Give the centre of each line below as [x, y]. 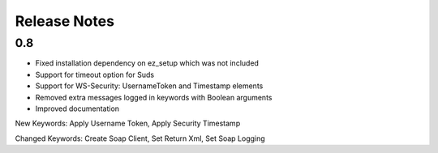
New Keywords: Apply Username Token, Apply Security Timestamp [128, 123]
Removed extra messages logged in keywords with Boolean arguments [154, 97]
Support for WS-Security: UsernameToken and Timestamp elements [149, 86]
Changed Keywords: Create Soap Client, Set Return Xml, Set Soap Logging [140, 138]
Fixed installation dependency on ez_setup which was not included [147, 63]
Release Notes [65, 21]
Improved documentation [77, 108]
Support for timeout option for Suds [94, 74]
